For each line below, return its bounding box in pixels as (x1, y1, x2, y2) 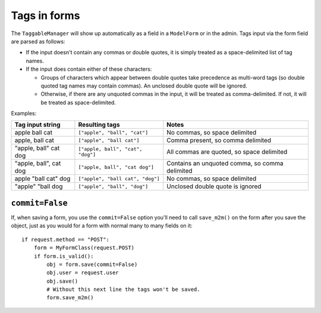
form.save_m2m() (46, 295, 94, 301)
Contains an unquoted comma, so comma (166, 159, 284, 168)
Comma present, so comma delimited (166, 136, 272, 145)
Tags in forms (11, 9, 80, 22)
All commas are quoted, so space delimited (166, 148, 288, 156)
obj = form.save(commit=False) (46, 261, 138, 268)
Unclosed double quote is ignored (166, 182, 262, 190)
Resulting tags (78, 121, 120, 129)
